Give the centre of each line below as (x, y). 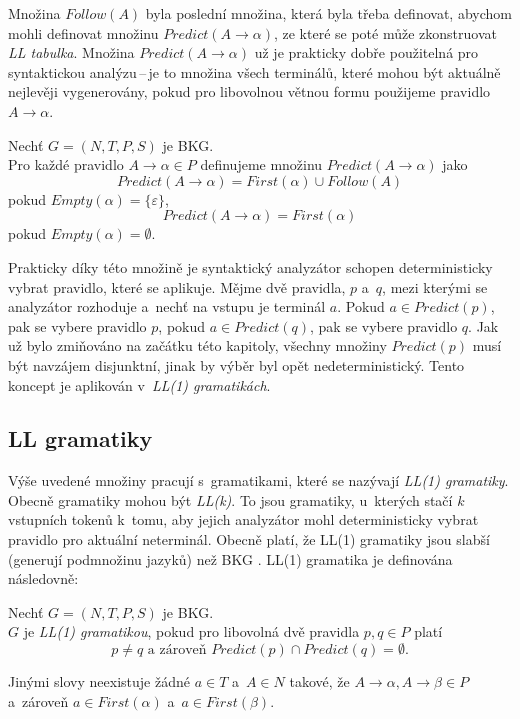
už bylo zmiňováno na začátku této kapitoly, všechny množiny (197, 345)
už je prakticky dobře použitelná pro (366, 52)
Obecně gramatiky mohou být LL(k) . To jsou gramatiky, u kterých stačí (230, 499)
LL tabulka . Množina (71, 52)
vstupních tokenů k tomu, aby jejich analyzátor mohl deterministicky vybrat (243, 519)
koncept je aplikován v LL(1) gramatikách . (139, 384)
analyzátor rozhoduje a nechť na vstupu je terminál (167, 306)
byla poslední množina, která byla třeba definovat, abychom (328, 13)
